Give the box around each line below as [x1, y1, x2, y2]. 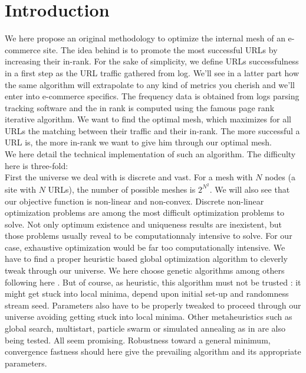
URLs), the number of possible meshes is [48, 183, 196, 195]
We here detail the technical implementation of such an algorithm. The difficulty [5, 148, 296, 160]
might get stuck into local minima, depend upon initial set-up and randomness [5, 287, 289, 300]
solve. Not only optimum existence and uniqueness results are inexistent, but [5, 218, 282, 230]
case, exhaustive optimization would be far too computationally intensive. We [5, 241, 285, 253]
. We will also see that [209, 183, 290, 195]
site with [5, 183, 36, 195]
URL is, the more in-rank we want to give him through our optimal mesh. [5, 136, 272, 148]
